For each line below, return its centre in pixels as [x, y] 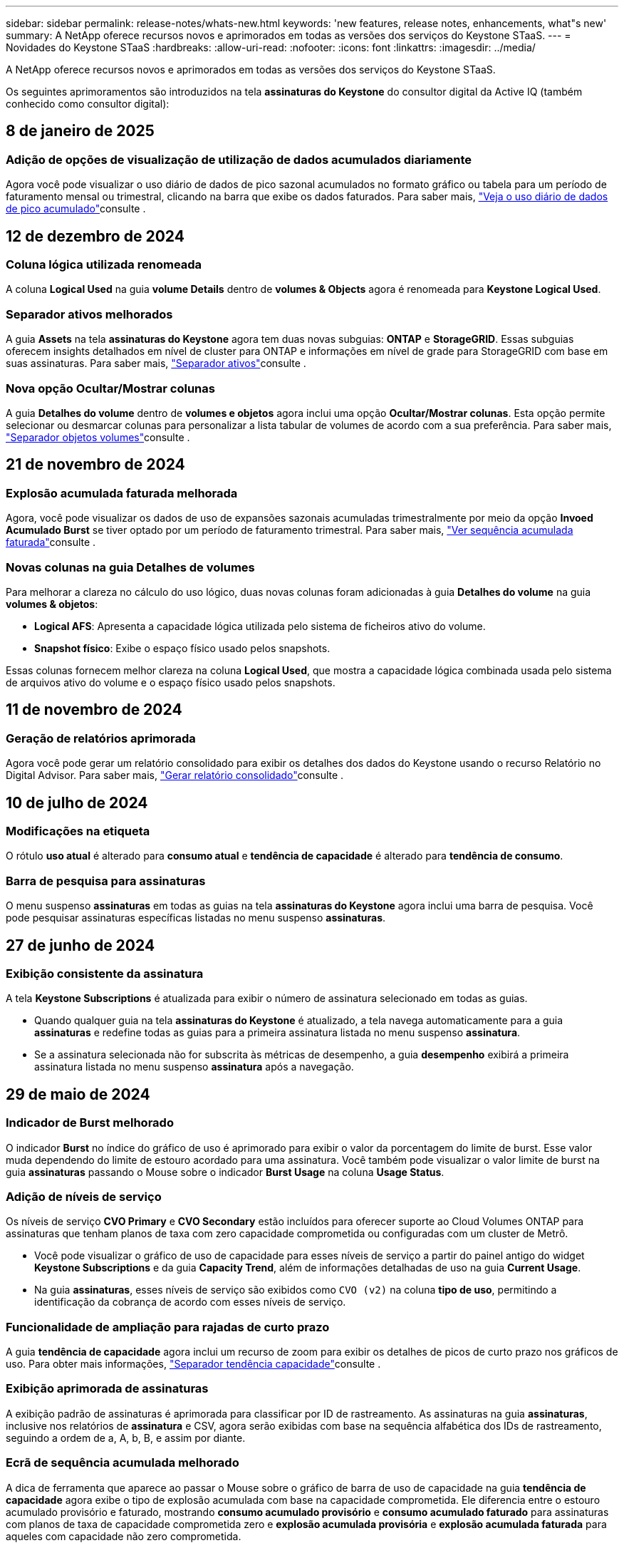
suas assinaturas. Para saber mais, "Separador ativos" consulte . [156, 363]
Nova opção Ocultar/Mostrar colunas [110, 388]
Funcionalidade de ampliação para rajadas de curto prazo [168, 1327]
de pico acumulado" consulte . [76, 209]
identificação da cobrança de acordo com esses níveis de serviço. [190, 1302]
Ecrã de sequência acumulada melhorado [123, 1463]
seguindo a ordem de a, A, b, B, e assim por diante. [126, 1438]
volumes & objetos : [52, 604]
